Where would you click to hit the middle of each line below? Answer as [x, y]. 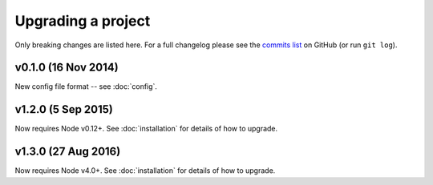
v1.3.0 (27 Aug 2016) [68, 152]
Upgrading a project [83, 21]
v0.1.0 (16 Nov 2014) [67, 68]
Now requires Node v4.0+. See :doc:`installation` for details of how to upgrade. [145, 171]
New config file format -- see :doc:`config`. [86, 86]
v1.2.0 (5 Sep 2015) [64, 109]
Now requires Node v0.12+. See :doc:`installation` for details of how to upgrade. [146, 129]
